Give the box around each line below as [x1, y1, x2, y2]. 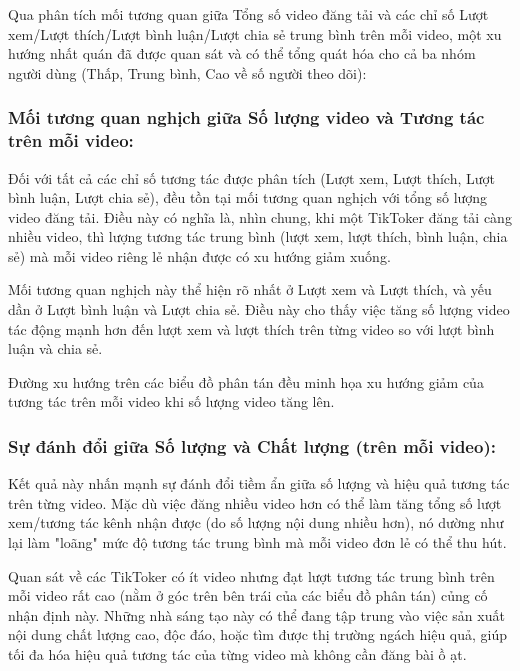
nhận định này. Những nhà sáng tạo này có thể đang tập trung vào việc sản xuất [8, 604, 505, 625]
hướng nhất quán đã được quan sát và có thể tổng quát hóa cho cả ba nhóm [8, 43, 476, 64]
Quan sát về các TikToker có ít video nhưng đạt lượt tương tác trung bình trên [8, 565, 495, 586]
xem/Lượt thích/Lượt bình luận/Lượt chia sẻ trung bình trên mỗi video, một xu [8, 23, 502, 44]
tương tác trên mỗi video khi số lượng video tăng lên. [8, 391, 335, 412]
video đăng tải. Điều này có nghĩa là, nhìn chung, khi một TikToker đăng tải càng [8, 206, 512, 227]
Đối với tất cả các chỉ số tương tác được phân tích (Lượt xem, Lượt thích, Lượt [8, 167, 495, 188]
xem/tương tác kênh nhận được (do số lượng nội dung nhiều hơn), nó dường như [8, 512, 504, 533]
